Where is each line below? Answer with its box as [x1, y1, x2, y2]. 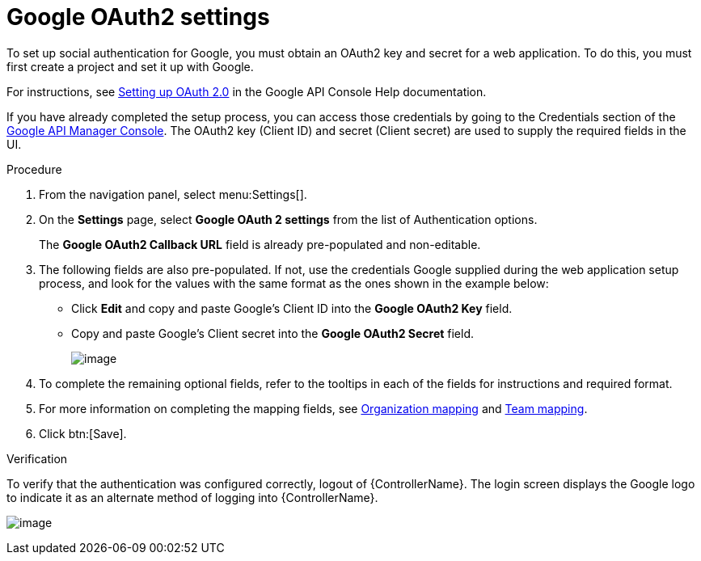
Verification [6, 451, 68, 466]
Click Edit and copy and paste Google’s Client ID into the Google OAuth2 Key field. [71, 301, 513, 315]
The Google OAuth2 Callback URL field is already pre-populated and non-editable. [39, 237, 481, 251]
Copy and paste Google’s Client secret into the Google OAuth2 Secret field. [71, 326, 475, 340]
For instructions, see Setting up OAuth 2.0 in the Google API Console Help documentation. [6, 84, 487, 99]
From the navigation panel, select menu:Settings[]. [39, 187, 307, 201]
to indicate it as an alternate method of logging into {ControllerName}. [6, 490, 378, 504]
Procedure [6, 162, 62, 176]
